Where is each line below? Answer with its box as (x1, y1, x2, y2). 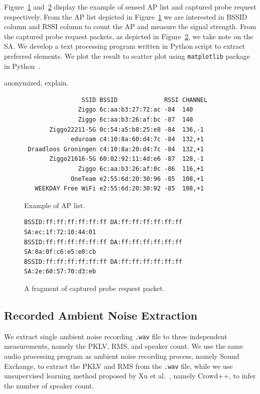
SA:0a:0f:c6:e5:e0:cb (24, 248, 96, 256)
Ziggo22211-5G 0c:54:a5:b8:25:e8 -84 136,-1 (49, 126, 204, 133)
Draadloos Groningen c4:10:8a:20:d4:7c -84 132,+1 (28, 145, 204, 153)
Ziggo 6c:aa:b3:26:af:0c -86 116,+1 (78, 165, 204, 172)
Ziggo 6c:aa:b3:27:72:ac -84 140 (78, 106, 193, 114)
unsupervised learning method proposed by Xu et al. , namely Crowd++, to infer (4, 370, 256, 381)
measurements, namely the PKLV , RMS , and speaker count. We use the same (4, 341, 243, 351)
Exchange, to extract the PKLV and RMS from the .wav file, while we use (4, 360, 233, 371)
